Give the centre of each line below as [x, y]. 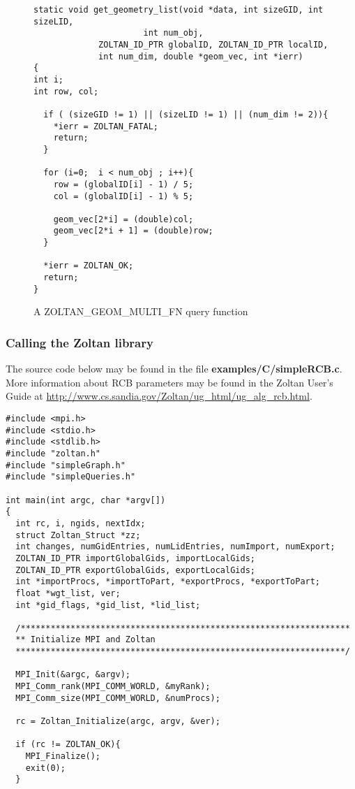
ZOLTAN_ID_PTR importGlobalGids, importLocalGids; [135, 558]
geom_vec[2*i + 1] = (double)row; [133, 231]
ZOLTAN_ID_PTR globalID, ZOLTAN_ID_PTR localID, [213, 44]
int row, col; [66, 91]
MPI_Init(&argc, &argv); [73, 675]
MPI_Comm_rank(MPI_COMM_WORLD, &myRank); [113, 687]
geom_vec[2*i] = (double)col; [123, 219]
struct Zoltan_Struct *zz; [78, 535]
